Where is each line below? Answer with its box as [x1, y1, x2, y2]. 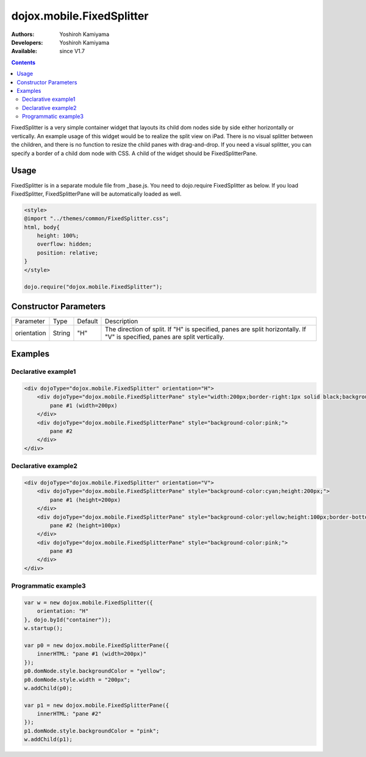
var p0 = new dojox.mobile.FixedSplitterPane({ [24, 642, 169, 649]
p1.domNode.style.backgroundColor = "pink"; [24, 727, 160, 734]
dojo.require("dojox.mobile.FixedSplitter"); [24, 283, 163, 290]
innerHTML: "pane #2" [37, 711, 102, 717]
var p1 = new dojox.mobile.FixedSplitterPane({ [24, 701, 169, 709]
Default [77, 316, 98, 325]
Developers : [11, 38, 43, 46]
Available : [11, 48, 38, 55]
